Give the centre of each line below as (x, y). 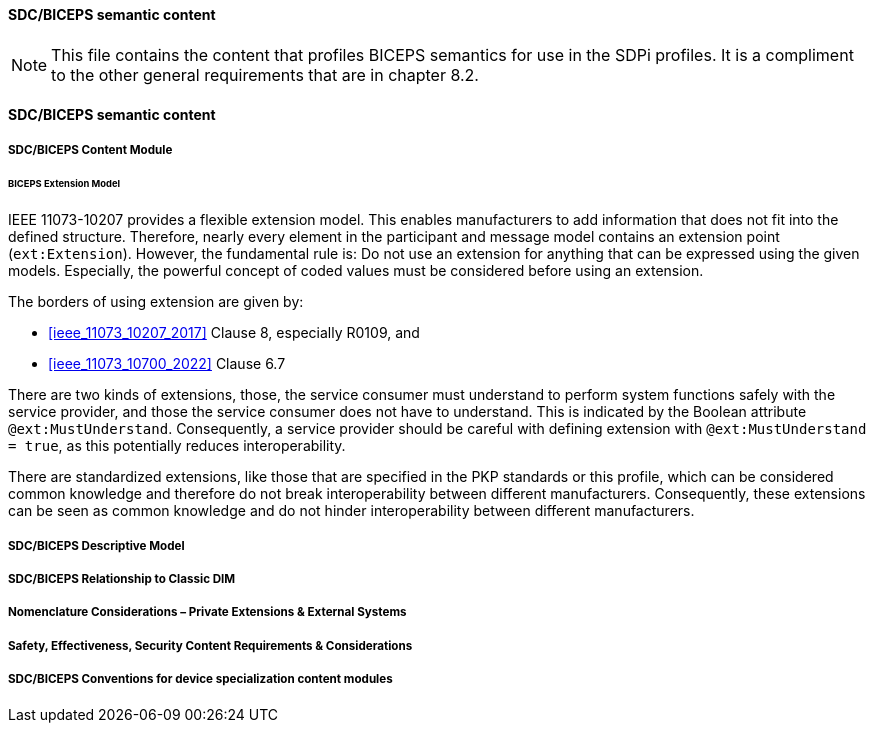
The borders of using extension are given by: (156, 302)
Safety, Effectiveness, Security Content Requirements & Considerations (210, 645)
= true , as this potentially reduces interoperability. (177, 446)
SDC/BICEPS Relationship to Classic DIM (122, 579)
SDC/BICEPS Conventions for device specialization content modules (200, 679)
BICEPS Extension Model (64, 184)
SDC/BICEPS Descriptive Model (96, 545)
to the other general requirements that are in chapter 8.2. (265, 74)
